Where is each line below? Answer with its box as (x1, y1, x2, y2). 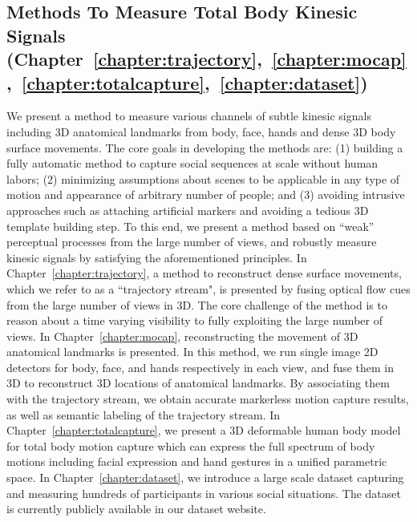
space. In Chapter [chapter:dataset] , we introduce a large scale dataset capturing (6, 469, 404, 486)
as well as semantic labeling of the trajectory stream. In (6, 406, 281, 423)
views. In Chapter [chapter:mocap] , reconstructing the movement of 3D (6, 327, 358, 344)
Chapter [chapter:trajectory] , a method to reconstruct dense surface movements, (6, 265, 402, 281)
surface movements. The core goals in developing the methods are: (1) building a (6, 139, 403, 156)
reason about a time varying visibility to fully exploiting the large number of (6, 312, 383, 329)
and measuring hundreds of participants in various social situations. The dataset (6, 484, 401, 501)
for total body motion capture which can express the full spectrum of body (6, 437, 375, 454)
